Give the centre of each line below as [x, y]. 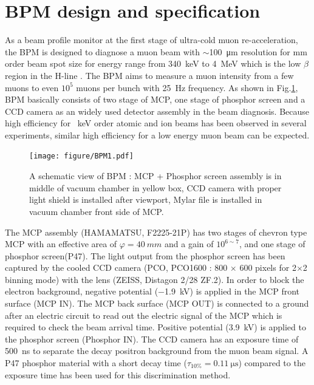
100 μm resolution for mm [258, 51]
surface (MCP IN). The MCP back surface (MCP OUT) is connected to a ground [157, 303]
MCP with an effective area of [61, 244]
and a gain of [189, 244]
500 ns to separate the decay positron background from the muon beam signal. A [157, 351]
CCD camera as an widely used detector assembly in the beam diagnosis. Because [157, 111]
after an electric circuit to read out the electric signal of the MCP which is [144, 315]
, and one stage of [272, 244]
